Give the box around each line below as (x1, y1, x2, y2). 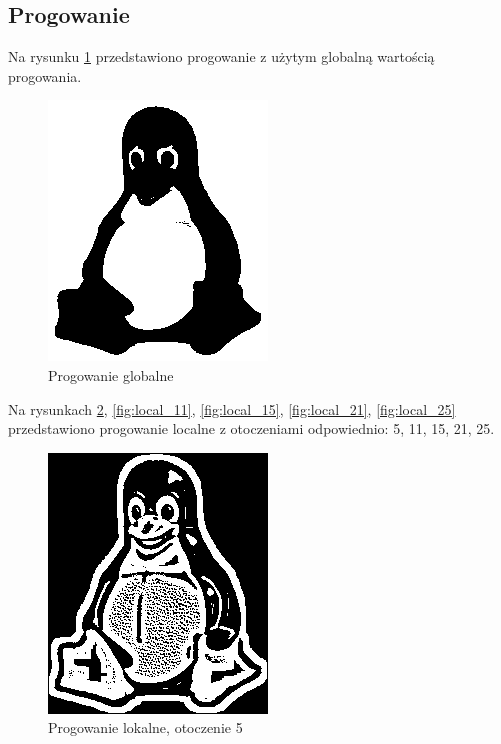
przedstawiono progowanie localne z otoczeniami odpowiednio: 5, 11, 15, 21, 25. (8, 418, 495, 439)
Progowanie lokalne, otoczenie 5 (48, 717, 243, 738)
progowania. (8, 65, 82, 86)
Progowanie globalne (48, 364, 174, 385)
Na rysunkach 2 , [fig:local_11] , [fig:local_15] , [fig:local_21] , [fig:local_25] (8, 398, 456, 419)
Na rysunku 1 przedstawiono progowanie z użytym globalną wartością (8, 46, 435, 67)
